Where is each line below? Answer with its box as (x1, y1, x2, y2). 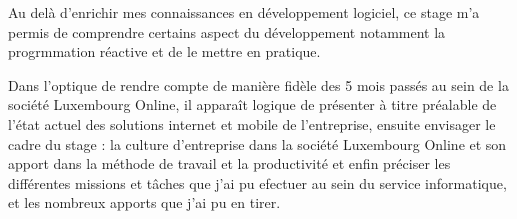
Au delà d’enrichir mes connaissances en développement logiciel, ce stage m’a (8, 2, 480, 22)
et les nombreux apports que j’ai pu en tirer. (8, 192, 281, 213)
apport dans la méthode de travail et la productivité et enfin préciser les (8, 153, 451, 174)
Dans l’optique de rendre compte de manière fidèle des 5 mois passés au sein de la (8, 74, 509, 95)
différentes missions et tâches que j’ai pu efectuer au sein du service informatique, (8, 172, 507, 193)
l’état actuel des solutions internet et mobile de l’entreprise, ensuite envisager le (8, 113, 496, 134)
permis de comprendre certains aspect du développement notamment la (8, 21, 446, 42)
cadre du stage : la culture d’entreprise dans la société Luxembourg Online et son (8, 133, 507, 154)
